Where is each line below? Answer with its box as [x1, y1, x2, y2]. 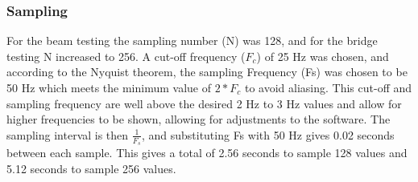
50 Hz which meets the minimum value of [6, 79, 211, 95]
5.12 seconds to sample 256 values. [6, 160, 176, 176]
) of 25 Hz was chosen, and [256, 47, 389, 64]
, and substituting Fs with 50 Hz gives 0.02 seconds [141, 126, 395, 143]
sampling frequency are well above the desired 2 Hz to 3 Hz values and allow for [6, 95, 402, 111]
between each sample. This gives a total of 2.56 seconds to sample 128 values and [6, 144, 408, 161]
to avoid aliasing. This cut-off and [245, 79, 412, 95]
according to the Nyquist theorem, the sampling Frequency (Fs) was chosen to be [6, 63, 408, 80]
